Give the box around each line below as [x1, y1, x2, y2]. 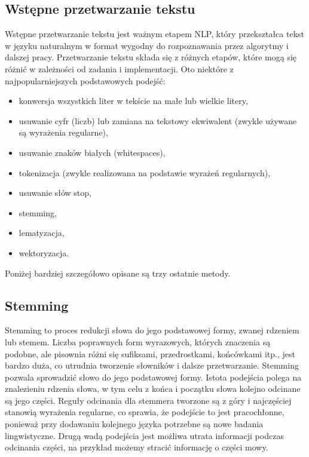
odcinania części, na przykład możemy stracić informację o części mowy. [5, 441, 268, 453]
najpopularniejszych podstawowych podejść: [5, 74, 166, 87]
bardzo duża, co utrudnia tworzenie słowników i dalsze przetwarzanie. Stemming [5, 359, 299, 372]
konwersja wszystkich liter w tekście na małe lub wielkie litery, [19, 94, 248, 107]
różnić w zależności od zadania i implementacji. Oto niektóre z [5, 62, 234, 75]
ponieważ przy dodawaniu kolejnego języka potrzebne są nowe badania [5, 418, 264, 430]
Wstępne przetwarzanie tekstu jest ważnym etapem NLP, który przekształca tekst [5, 27, 305, 40]
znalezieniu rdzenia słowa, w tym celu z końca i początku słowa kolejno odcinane [5, 382, 301, 395]
